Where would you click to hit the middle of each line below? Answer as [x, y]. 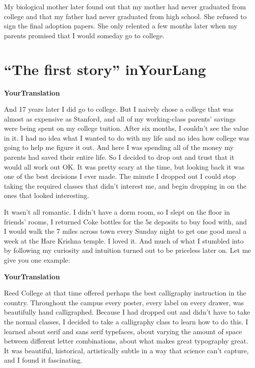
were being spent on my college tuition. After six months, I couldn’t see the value [126, 128]
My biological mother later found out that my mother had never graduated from [125, 6]
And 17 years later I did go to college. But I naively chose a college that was [119, 109]
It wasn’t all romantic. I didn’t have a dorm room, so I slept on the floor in [117, 212]
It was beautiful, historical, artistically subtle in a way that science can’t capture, [127, 350]
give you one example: [37, 260]
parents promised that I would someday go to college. [84, 35]
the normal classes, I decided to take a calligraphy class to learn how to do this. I [126, 321]
